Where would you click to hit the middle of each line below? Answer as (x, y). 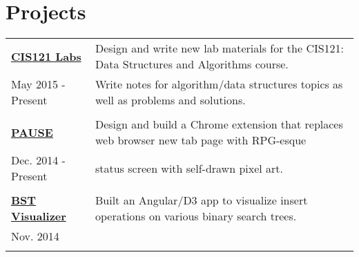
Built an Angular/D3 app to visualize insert (201, 200)
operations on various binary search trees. (196, 216)
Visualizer (39, 216)
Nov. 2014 (35, 236)
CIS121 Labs (46, 56)
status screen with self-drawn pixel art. (189, 168)
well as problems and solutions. (170, 100)
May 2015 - (38, 84)
